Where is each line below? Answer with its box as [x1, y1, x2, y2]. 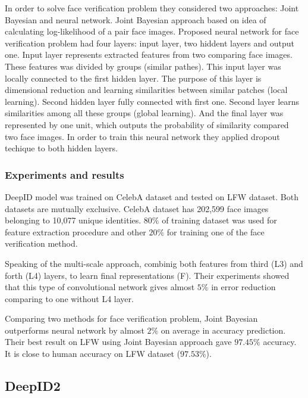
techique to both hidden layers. [5, 142, 118, 154]
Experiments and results [5, 167, 124, 182]
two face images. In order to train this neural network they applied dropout [5, 130, 280, 142]
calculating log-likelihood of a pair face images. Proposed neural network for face [5, 25, 299, 38]
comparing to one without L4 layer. [5, 292, 134, 304]
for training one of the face [166, 225, 265, 238]
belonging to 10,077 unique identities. [5, 214, 142, 226]
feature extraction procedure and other [5, 225, 146, 238]
